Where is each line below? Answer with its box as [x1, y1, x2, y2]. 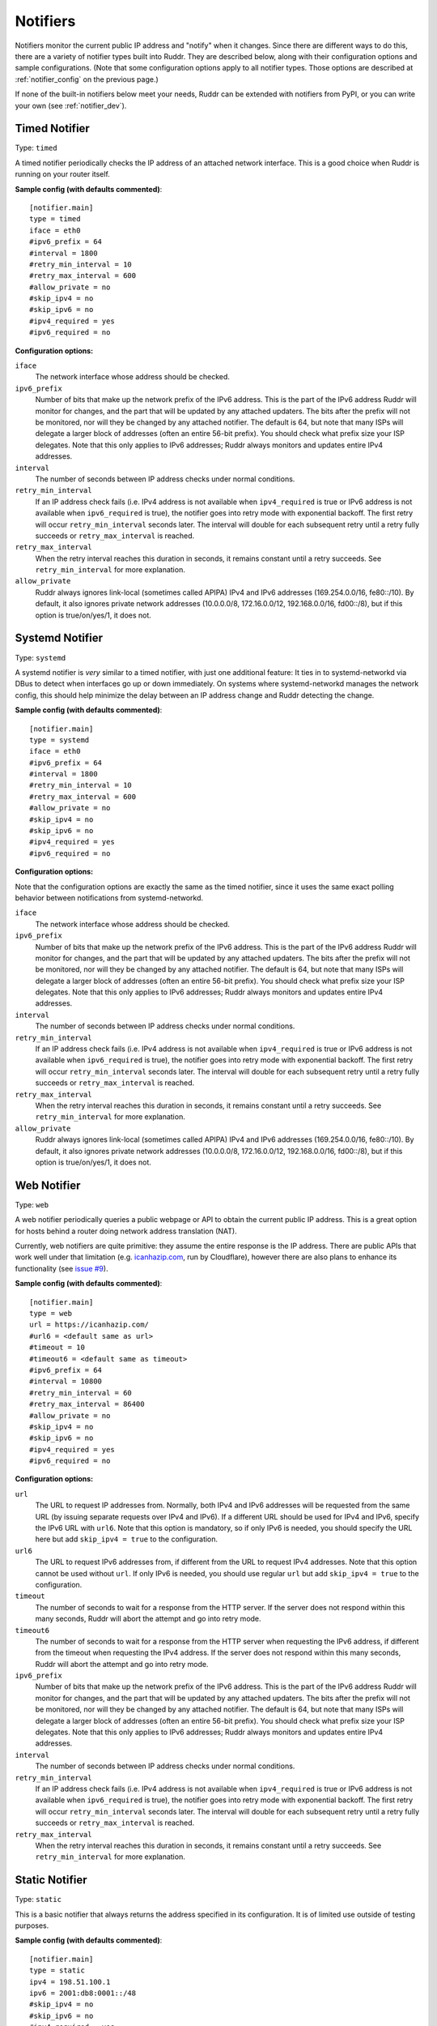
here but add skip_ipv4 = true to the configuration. [35, 1534, 218, 1544]
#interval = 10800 [29, 1377, 103, 1386]
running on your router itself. [15, 169, 111, 179]
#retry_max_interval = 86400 [29, 1400, 145, 1409]
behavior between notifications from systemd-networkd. [15, 892, 204, 903]
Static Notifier [15, 1873, 87, 1887]
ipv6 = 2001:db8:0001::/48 [29, 1988, 137, 1998]
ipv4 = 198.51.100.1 [29, 1977, 111, 1986]
